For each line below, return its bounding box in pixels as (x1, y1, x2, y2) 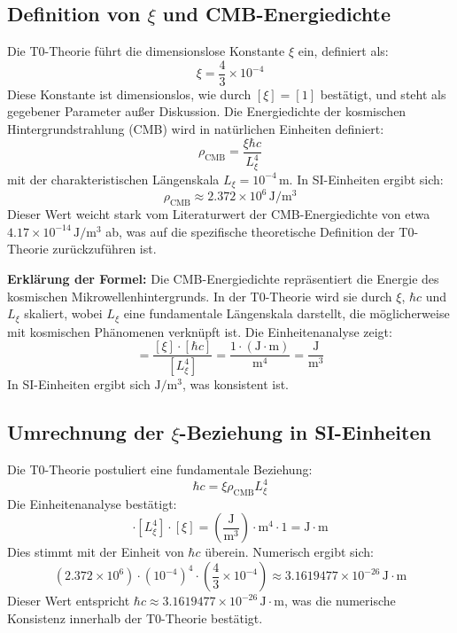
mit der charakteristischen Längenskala (7, 169, 220, 188)
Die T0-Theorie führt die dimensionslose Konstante (7, 42, 285, 60)
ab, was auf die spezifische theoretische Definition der (105, 222, 395, 240)
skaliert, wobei (24, 304, 103, 323)
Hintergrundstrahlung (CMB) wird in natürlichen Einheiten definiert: (7, 120, 384, 138)
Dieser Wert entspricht (7, 591, 130, 610)
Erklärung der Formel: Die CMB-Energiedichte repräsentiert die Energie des (7, 270, 439, 288)
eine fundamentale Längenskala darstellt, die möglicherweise (123, 304, 450, 323)
